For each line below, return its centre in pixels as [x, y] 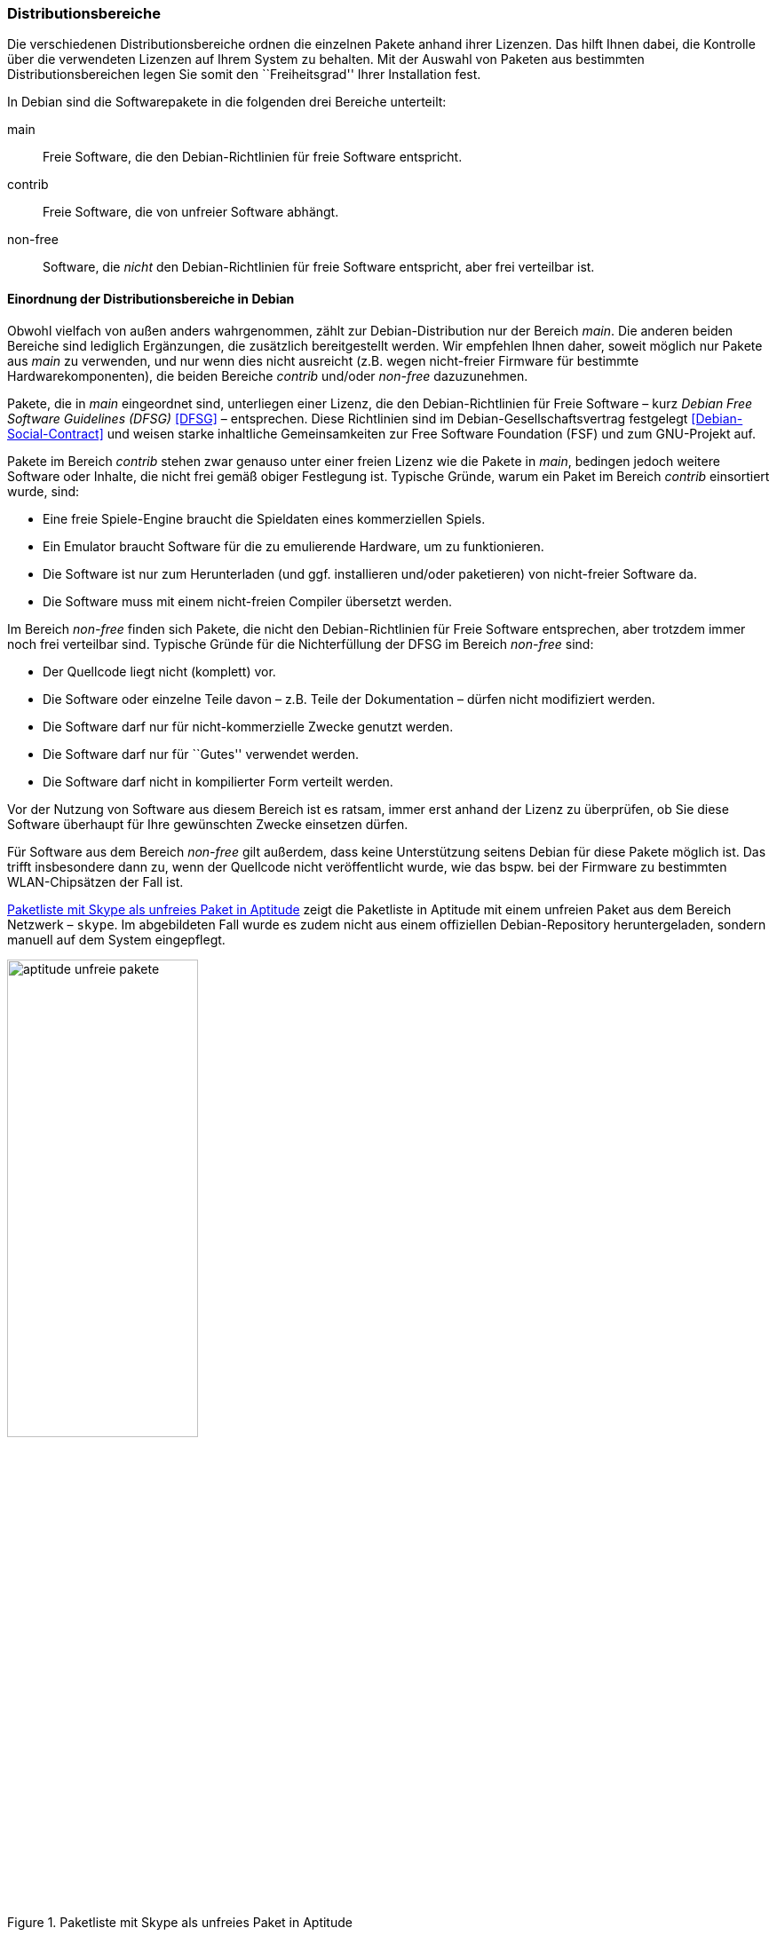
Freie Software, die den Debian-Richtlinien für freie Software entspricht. [253, 157]
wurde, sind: [44, 491]
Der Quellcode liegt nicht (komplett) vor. [159, 671]
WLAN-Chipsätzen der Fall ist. [95, 881]
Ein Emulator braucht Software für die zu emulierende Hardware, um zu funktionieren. [293, 546]
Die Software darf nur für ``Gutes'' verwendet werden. [201, 754]
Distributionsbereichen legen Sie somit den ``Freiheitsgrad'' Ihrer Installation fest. [244, 75]
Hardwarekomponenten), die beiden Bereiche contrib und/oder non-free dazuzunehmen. [268, 375]
